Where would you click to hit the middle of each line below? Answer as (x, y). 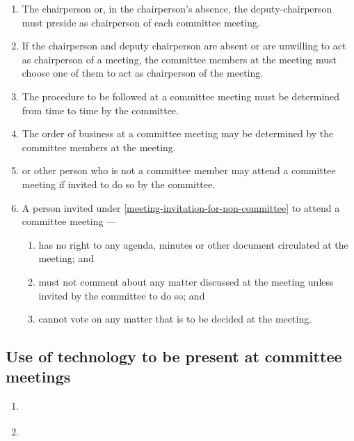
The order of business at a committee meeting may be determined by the (178, 133)
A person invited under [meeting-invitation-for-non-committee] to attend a (181, 207)
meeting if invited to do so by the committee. (119, 184)
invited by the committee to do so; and (122, 295)
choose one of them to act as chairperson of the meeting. (143, 73)
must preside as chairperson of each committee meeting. (141, 22)
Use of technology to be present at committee (174, 356)
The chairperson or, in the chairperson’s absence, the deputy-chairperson (177, 8)
